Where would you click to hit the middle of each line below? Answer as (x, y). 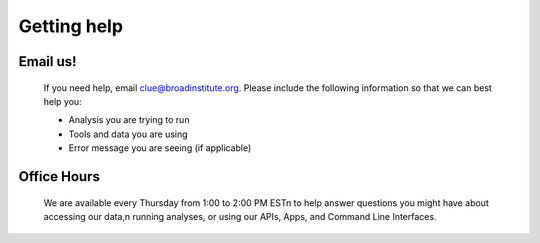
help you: (62, 101)
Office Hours (59, 176)
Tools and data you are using (128, 134)
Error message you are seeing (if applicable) (160, 148)
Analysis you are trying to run (129, 120)
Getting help (71, 26)
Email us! (47, 61)
